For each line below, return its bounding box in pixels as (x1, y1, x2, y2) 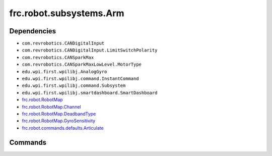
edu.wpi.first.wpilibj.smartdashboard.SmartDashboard (22, 90, 158, 95)
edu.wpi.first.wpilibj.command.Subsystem (22, 83, 126, 88)
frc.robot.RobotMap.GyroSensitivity (22, 118, 96, 124)
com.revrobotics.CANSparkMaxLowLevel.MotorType (22, 62, 142, 68)
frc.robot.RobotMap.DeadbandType (22, 111, 96, 117)
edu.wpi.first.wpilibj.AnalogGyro (22, 69, 107, 74)
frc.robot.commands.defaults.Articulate (22, 125, 104, 131)
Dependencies (9, 27, 56, 35)
